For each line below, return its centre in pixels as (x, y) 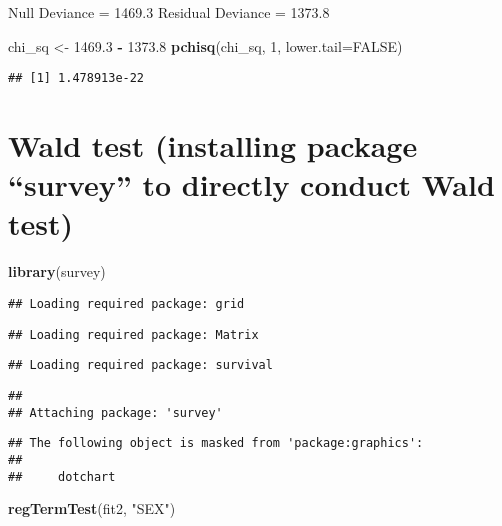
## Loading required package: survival (140, 365)
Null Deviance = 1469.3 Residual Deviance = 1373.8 (169, 12)
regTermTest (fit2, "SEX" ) (92, 508)
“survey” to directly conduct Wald (251, 184)
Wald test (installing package (213, 145)
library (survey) (57, 271)
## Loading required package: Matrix (133, 334)
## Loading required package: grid (126, 303)
